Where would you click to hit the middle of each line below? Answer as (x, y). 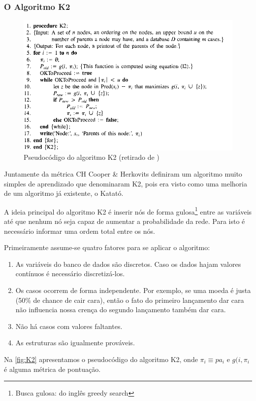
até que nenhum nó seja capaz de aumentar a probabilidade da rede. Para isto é (125, 221)
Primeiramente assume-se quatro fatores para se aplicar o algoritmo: (107, 247)
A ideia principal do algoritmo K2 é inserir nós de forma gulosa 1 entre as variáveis (128, 211)
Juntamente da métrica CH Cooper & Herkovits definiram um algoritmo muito (123, 174)
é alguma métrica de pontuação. (52, 369)
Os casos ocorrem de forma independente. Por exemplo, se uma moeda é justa (133, 290)
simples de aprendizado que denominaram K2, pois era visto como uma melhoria (126, 183)
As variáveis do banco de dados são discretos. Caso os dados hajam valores (128, 264)
